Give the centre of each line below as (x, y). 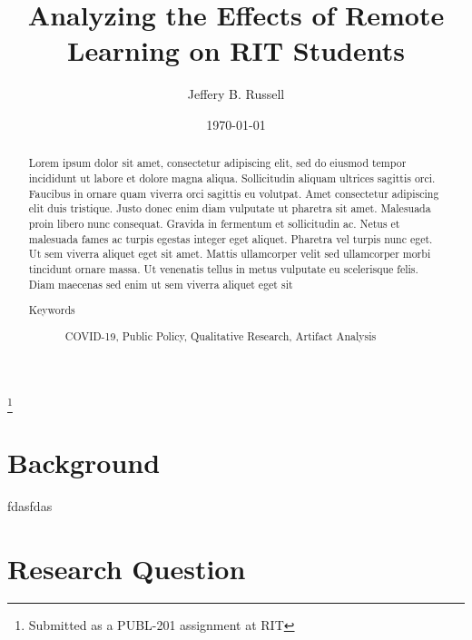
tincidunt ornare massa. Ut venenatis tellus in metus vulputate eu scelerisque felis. (223, 268)
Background (84, 462)
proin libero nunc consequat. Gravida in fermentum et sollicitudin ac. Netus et (214, 223)
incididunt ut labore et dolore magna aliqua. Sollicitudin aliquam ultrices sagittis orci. (232, 177)
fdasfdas (30, 505)
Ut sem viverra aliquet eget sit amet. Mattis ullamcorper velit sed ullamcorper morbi (230, 254)
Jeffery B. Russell (236, 94)
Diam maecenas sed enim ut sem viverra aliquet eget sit (161, 284)
